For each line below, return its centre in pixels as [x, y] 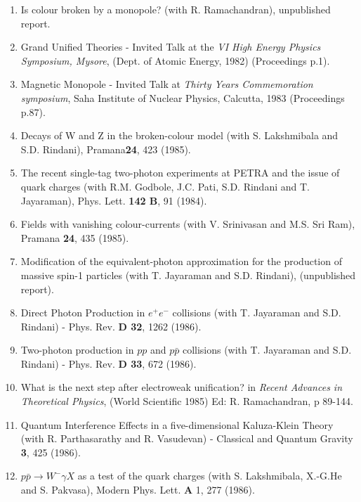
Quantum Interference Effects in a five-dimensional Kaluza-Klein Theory [177, 424]
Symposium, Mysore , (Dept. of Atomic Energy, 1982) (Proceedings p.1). [175, 60]
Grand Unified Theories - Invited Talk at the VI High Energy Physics [171, 47]
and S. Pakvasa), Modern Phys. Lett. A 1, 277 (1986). [138, 490]
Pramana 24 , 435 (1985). [75, 237]
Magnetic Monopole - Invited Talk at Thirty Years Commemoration [167, 84]
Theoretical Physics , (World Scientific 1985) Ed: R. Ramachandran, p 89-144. [187, 401]
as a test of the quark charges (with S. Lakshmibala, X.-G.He [210, 476]
